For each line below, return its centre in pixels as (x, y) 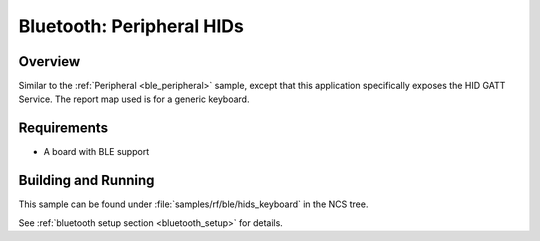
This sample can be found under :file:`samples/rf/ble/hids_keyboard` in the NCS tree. (193, 204)
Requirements (63, 128)
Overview (49, 61)
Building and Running (86, 180)
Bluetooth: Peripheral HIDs (131, 26)
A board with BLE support (96, 152)
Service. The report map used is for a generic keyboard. (134, 99)
